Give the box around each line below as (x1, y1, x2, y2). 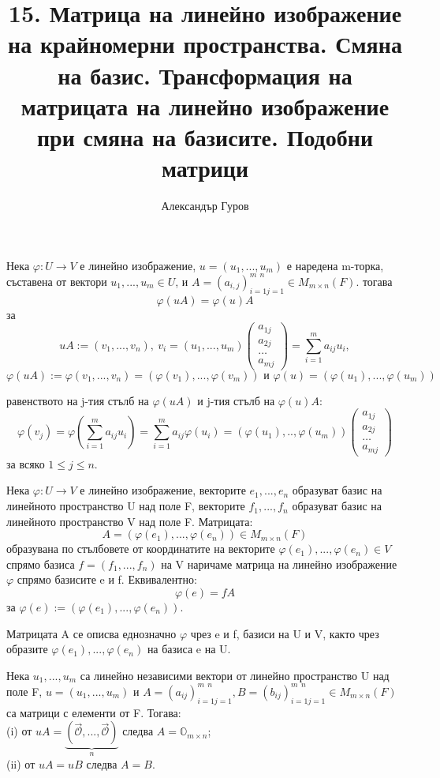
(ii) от (6, 755, 35, 772)
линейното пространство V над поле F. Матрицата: (6, 513, 253, 529)
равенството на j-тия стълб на (6, 392, 149, 408)
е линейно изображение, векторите (80, 482, 246, 498)
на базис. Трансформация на (58, 58, 352, 91)
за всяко (6, 455, 45, 472)
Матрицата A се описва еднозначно (6, 625, 177, 641)
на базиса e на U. (147, 641, 231, 657)
